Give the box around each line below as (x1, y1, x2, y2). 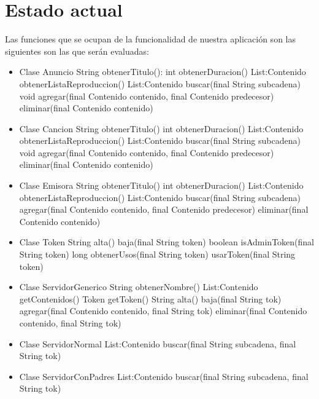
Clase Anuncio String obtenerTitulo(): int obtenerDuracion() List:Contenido (19, 65, 306, 78)
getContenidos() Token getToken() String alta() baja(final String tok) (19, 292, 282, 305)
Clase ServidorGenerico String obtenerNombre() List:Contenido (19, 280, 258, 293)
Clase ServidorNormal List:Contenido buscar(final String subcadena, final (19, 337, 296, 350)
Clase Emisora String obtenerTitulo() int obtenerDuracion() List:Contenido (19, 179, 304, 192)
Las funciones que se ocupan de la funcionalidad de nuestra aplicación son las (5, 33, 296, 45)
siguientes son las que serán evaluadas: (5, 44, 149, 57)
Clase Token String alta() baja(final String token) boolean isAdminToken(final (19, 235, 314, 248)
